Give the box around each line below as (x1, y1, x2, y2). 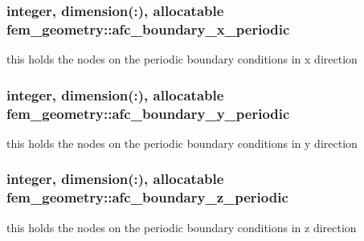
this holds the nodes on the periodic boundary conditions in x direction (6, 51, 358, 67)
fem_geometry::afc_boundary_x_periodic (6, 18, 290, 39)
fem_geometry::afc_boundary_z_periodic (6, 187, 288, 207)
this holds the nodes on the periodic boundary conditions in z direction (6, 219, 357, 235)
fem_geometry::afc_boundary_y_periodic (6, 103, 290, 123)
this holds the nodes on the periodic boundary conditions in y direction (6, 134, 358, 151)
